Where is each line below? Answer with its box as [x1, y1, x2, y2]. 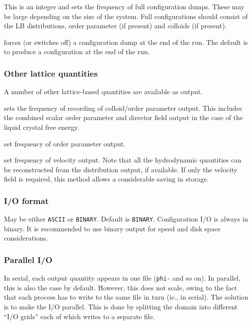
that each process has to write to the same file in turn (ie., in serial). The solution [4, 292, 249, 302]
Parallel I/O [4, 253, 53, 265]
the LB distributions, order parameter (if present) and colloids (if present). [4, 20, 227, 31]
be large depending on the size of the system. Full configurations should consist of [4, 11, 248, 21]
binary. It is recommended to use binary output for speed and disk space [4, 223, 221, 233]
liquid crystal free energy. [4, 122, 79, 132]
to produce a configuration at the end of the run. [4, 46, 150, 57]
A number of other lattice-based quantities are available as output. [4, 86, 203, 97]
